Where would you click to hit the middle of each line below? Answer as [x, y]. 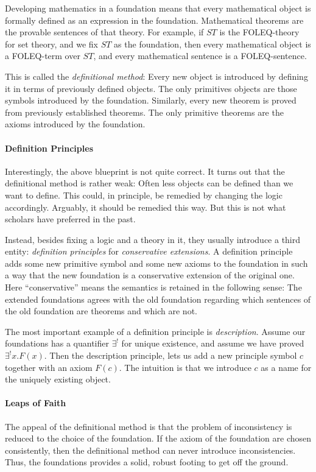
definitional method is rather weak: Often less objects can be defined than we [149, 183]
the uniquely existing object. [58, 379]
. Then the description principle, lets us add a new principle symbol [170, 355]
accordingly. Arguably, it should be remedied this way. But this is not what [146, 207]
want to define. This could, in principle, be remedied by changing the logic [144, 195]
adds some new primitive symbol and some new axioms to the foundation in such [156, 263]
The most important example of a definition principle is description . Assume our [155, 331]
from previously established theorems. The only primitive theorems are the [144, 112]
